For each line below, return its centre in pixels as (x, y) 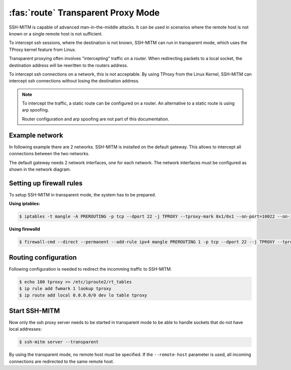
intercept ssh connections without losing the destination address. (74, 81)
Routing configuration (43, 257)
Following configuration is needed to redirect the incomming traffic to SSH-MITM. (90, 269)
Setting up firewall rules (46, 183)
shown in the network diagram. (40, 169)
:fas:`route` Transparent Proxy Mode (84, 13)
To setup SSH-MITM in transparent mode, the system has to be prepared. (82, 194)
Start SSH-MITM (34, 311)
